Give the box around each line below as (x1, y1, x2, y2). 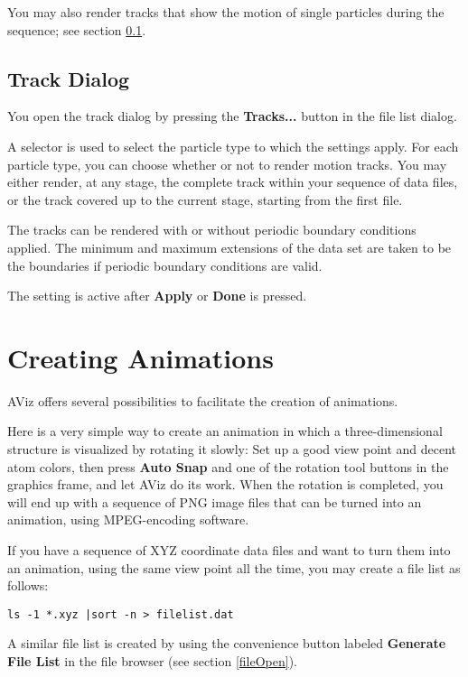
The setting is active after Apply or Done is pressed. (7, 286, 307, 305)
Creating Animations (7, 338, 274, 376)
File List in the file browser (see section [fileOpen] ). (7, 652, 297, 671)
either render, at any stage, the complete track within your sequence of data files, (7, 172, 458, 191)
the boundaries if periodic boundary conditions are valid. (7, 255, 323, 274)
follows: (7, 576, 49, 595)
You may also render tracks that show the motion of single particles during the (7, 3, 445, 21)
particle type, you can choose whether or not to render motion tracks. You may (7, 154, 447, 173)
